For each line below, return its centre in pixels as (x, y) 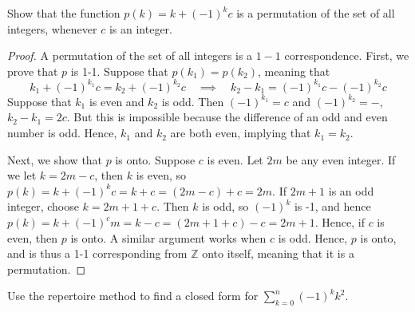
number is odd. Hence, (62, 133)
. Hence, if (340, 222)
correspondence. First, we (347, 55)
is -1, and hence (332, 206)
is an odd (351, 190)
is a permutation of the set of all (316, 13)
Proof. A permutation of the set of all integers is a (130, 55)
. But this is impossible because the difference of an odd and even (227, 117)
